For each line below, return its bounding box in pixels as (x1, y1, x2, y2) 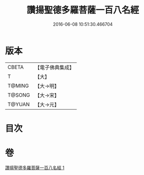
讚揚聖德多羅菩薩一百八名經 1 (5, 165, 65, 171)
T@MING (7, 82, 29, 89)
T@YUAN (7, 101, 30, 108)
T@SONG (7, 91, 31, 98)
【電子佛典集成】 (35, 64, 75, 71)
